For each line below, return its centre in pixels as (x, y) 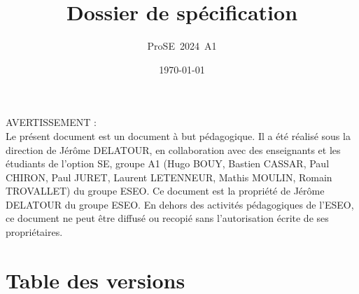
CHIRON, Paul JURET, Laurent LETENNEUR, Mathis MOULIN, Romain (169, 177)
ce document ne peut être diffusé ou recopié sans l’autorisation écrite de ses (167, 218)
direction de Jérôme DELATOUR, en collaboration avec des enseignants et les (173, 149)
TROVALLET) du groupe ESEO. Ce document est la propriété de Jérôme (165, 191)
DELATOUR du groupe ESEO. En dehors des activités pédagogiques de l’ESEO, (180, 204)
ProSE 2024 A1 (182, 46)
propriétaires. (34, 232)
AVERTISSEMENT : (51, 122)
